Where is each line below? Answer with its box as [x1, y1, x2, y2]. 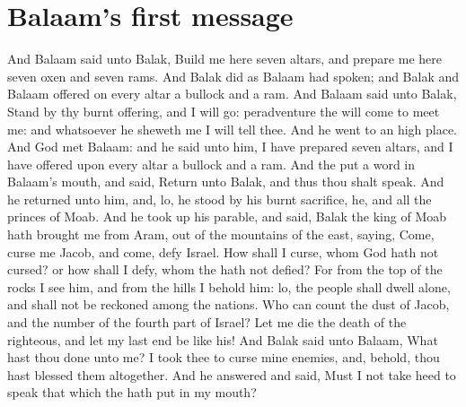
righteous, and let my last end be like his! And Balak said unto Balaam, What [7, 330, 438, 349]
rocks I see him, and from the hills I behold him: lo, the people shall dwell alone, [7, 277, 451, 296]
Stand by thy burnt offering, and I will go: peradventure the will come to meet [7, 101, 440, 120]
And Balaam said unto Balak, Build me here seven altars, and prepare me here [7, 49, 442, 68]
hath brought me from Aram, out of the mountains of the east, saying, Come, [7, 225, 435, 244]
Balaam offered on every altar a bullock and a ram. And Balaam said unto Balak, [7, 84, 457, 103]
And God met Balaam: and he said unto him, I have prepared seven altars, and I [7, 137, 453, 156]
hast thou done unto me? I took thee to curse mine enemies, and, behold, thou [7, 348, 440, 367]
